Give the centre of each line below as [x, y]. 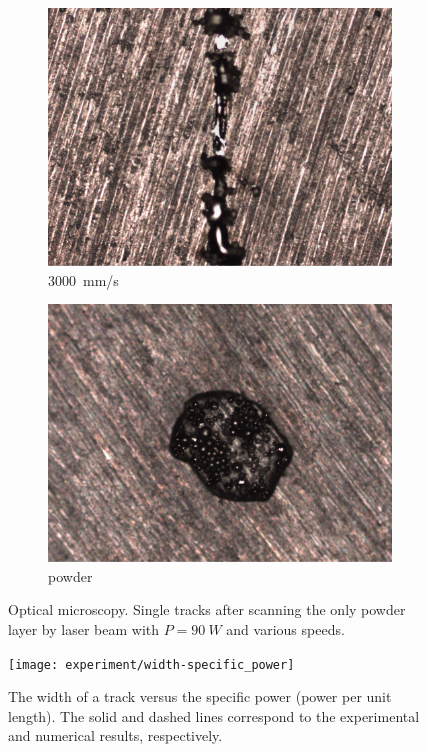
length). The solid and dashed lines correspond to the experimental [214, 715]
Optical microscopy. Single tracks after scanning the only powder [207, 609]
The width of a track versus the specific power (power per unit [200, 696]
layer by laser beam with [84, 628]
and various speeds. [285, 628]
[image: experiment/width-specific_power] [151, 664]
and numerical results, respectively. [115, 735]
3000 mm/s [83, 279]
